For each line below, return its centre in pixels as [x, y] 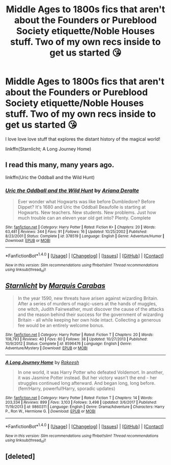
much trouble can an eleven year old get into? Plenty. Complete [84, 218]
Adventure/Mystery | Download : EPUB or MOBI [47, 348]
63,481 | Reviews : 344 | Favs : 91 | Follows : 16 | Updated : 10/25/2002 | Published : [76, 232]
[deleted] [20, 457]
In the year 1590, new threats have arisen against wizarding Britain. [88, 298]
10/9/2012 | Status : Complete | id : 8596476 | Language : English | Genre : [69, 344]
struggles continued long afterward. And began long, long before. [87, 383]
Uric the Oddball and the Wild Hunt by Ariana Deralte [72, 190]
